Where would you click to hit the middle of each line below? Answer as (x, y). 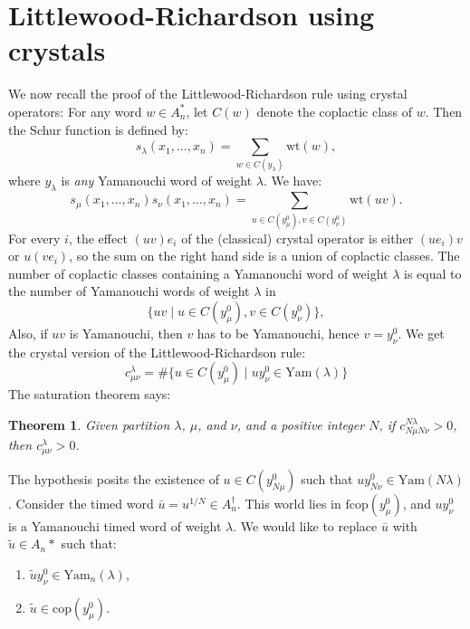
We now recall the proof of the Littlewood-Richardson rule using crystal (208, 94)
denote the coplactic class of (335, 111)
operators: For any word (75, 111)
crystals (57, 50)
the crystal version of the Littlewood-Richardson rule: (157, 352)
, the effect (98, 238)
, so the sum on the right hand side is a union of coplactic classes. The (264, 256)
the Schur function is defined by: (98, 129)
